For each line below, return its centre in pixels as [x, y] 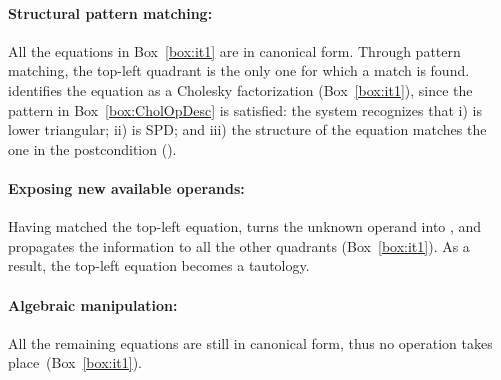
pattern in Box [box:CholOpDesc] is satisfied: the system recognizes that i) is [245, 109]
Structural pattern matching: [110, 12]
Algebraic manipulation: [93, 304]
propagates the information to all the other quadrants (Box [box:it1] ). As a [239, 245]
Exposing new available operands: [126, 187]
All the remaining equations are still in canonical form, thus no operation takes [250, 342]
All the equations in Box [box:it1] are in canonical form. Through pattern [234, 50]
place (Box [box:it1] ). [75, 362]
